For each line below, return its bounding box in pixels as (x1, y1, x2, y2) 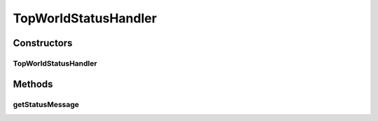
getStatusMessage (13, 99, 80, 109)
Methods (13, 78, 53, 90)
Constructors (13, 37, 73, 49)
